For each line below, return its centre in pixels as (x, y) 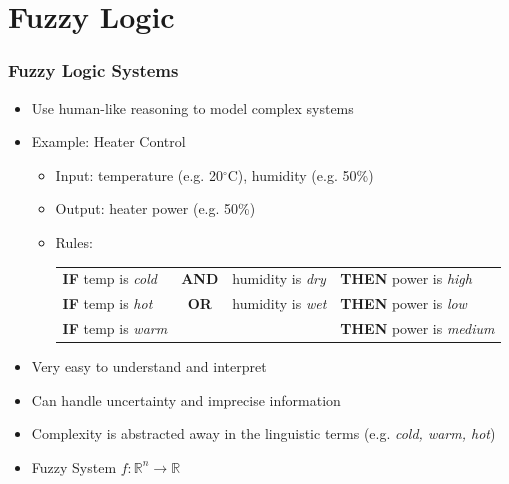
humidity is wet (279, 303)
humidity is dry (279, 278)
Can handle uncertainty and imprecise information (186, 399)
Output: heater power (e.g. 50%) (155, 208)
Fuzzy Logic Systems (93, 70)
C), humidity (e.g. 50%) (300, 174)
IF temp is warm (115, 328)
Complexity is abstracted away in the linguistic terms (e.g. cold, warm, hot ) (263, 433)
